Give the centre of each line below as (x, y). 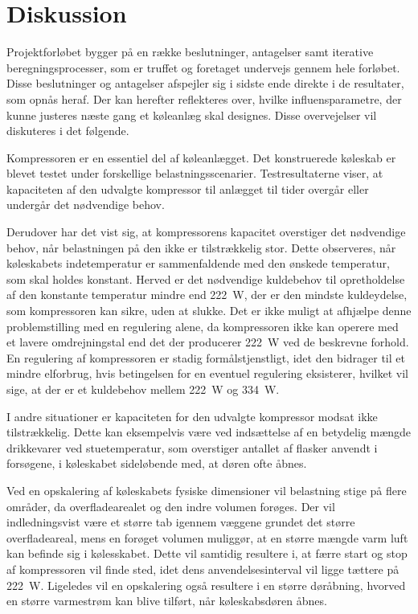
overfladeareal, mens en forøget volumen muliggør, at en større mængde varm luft (207, 537)
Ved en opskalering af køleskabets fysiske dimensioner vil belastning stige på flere (207, 490)
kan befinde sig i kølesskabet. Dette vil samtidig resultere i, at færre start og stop (207, 553)
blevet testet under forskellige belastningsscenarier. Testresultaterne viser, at (195, 173)
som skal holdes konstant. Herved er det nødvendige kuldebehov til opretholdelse (206, 278)
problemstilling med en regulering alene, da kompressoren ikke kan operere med (203, 326)
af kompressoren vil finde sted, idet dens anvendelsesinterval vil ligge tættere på (203, 569)
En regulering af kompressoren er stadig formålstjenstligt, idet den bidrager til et (206, 357)
